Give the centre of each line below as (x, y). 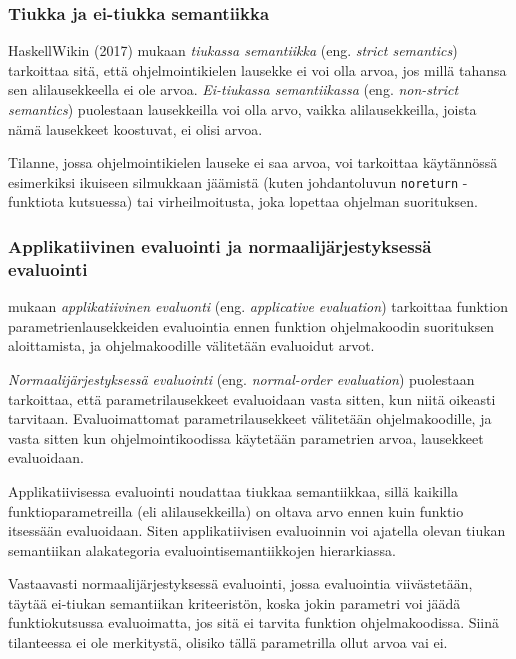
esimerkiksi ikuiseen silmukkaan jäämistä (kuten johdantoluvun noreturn (233, 181)
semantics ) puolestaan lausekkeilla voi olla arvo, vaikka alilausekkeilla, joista (242, 109)
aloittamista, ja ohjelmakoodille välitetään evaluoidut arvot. (191, 345)
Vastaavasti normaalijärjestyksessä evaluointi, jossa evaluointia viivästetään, (240, 583)
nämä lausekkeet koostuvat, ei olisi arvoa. (135, 128)
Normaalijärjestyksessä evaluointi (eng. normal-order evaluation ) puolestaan (241, 378)
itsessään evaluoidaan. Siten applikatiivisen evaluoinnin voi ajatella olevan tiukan (257, 530)
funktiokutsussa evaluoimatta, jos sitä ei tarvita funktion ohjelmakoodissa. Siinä (254, 622)
